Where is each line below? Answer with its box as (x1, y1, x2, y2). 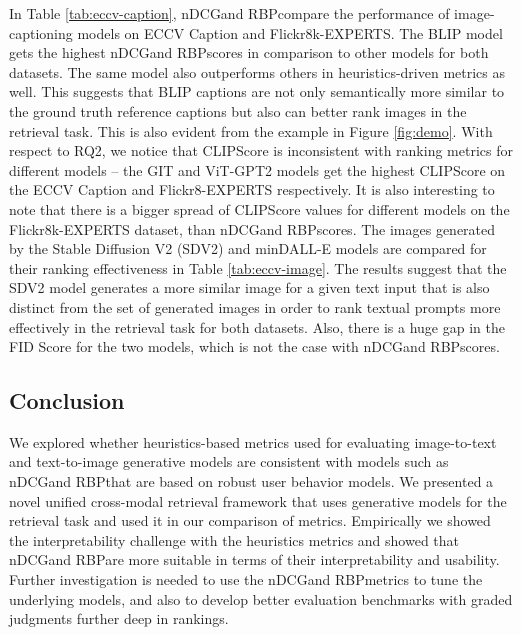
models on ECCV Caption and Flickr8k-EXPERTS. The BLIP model (77, 22, 503, 43)
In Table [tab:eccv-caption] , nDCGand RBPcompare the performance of (9, 3, 450, 23)
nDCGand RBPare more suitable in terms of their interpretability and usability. (9, 549, 500, 570)
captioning (9, 22, 73, 43)
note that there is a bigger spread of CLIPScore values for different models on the (9, 198, 510, 219)
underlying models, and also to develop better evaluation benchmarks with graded (9, 588, 513, 609)
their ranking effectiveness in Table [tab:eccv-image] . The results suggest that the (9, 257, 507, 278)
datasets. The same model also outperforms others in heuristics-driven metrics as (9, 61, 506, 82)
